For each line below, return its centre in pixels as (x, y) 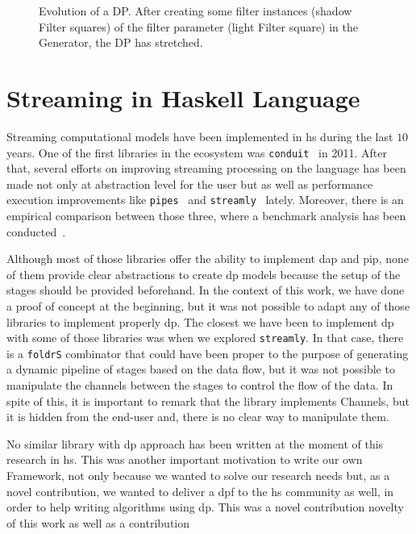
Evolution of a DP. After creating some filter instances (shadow (196, 10)
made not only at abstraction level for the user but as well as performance (190, 184)
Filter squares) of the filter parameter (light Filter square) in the (199, 26)
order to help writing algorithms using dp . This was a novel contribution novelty (205, 507)
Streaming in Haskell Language (183, 97)
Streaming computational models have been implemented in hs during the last (200, 136)
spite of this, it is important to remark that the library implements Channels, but (208, 400)
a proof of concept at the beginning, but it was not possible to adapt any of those (208, 305)
